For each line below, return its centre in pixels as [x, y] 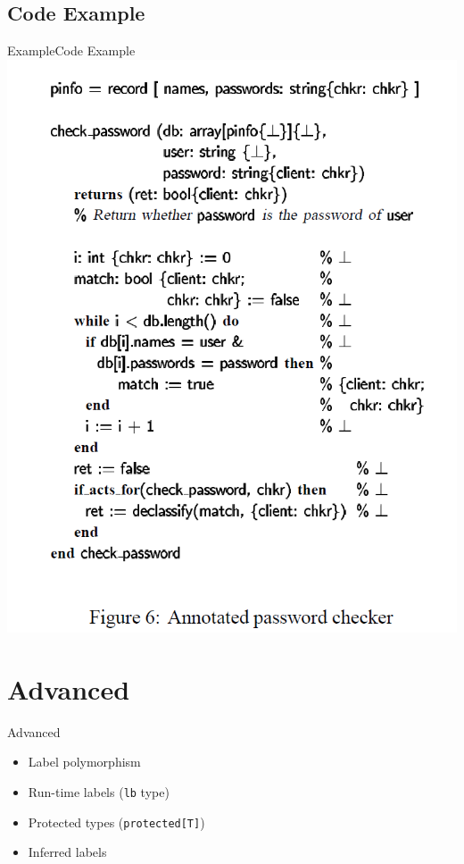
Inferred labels [67, 852]
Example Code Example [71, 50]
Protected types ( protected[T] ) [116, 822]
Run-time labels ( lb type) [99, 792]
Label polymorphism [84, 762]
